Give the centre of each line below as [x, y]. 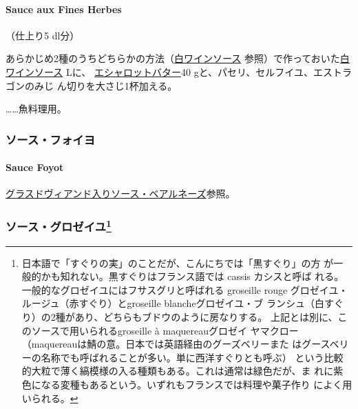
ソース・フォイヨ [51, 139]
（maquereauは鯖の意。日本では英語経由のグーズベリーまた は [162, 344]
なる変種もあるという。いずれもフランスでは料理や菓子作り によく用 [197, 385]
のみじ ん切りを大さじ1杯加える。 [101, 85]
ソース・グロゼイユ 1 [59, 226]
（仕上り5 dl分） [43, 35]
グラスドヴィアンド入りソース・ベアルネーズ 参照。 [120, 193]
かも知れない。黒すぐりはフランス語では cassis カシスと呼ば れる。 [192, 276]
